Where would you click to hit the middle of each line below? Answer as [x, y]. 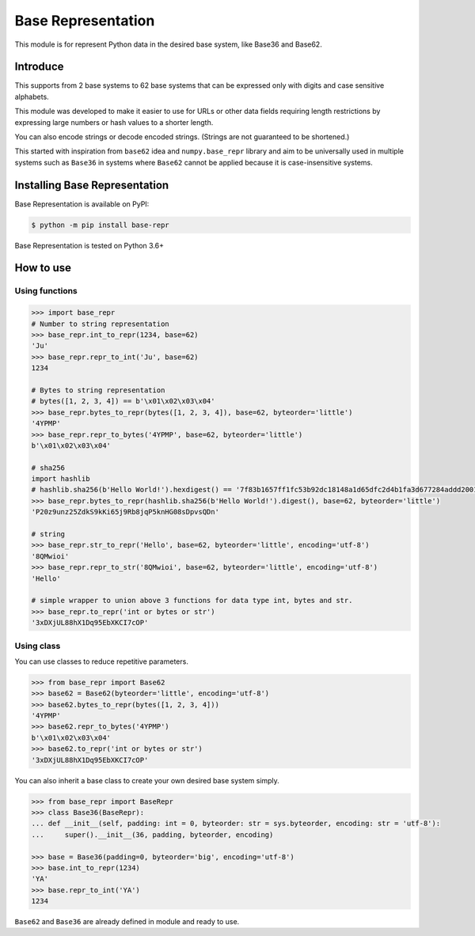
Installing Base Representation [92, 185]
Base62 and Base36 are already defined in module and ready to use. [127, 922]
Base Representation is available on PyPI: [82, 204]
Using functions [46, 291]
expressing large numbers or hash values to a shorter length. [114, 122]
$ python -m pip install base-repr [100, 225]
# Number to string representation [100, 324]
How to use [43, 268]
